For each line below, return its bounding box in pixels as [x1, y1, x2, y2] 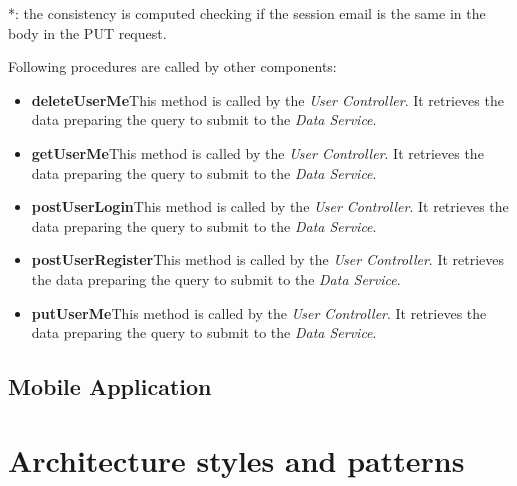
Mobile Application [8, 371, 212, 402]
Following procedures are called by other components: [8, 56, 337, 77]
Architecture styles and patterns [8, 439, 465, 480]
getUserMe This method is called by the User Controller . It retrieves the [31, 142, 484, 163]
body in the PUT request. [8, 22, 167, 43]
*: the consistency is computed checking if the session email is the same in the [8, 3, 486, 23]
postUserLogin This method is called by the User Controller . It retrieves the [31, 196, 509, 217]
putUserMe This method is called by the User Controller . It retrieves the [31, 302, 487, 323]
